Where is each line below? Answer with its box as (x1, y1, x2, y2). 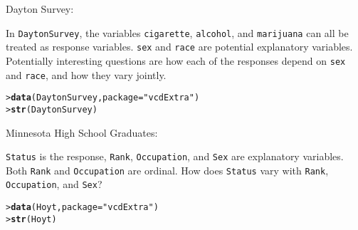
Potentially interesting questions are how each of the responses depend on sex (6, 53, 346, 68)
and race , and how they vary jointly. (6, 67, 167, 82)
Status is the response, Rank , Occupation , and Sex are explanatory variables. (6, 149, 344, 164)
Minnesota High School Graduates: (6, 125, 158, 140)
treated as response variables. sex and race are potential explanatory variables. (6, 39, 353, 54)
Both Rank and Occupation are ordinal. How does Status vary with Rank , (6, 162, 329, 177)
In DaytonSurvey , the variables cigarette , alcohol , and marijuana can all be (6, 25, 349, 40)
